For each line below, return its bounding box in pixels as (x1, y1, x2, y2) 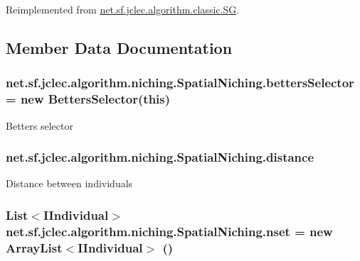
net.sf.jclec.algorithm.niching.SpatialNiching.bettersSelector (6, 74, 354, 91)
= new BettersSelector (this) (6, 90, 171, 108)
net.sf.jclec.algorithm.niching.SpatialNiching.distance (6, 148, 314, 166)
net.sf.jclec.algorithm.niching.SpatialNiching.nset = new (6, 222, 333, 240)
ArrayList (6, 238, 63, 256)
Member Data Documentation (6, 36, 233, 58)
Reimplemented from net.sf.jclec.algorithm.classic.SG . (6, 2, 240, 16)
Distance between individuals (6, 176, 133, 191)
